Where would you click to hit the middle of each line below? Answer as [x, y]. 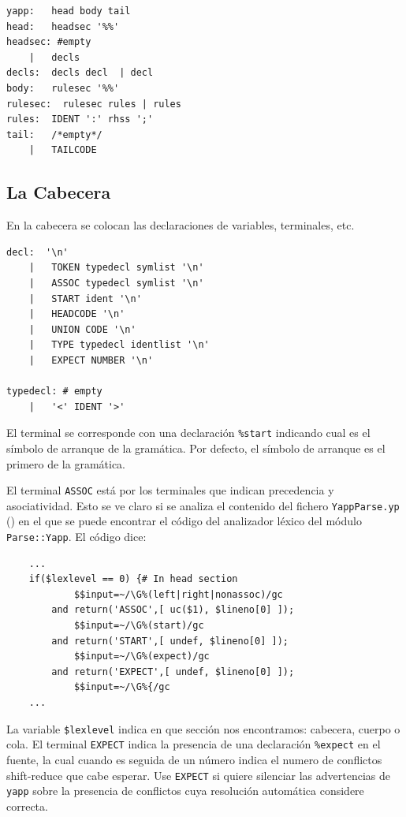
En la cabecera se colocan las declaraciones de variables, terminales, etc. [181, 225]
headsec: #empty [49, 42]
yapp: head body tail [69, 11]
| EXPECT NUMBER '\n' [91, 360]
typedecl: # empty [54, 392]
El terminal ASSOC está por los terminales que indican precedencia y [170, 490]
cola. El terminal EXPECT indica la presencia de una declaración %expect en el [194, 744]
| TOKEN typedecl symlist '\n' [116, 268]
